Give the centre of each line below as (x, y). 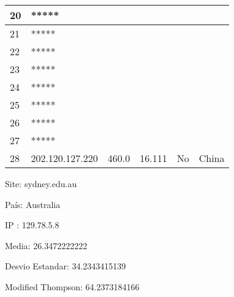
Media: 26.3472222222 (46, 245)
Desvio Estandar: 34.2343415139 (66, 266)
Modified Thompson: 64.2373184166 (72, 286)
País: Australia (33, 204)
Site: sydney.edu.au (41, 183)
